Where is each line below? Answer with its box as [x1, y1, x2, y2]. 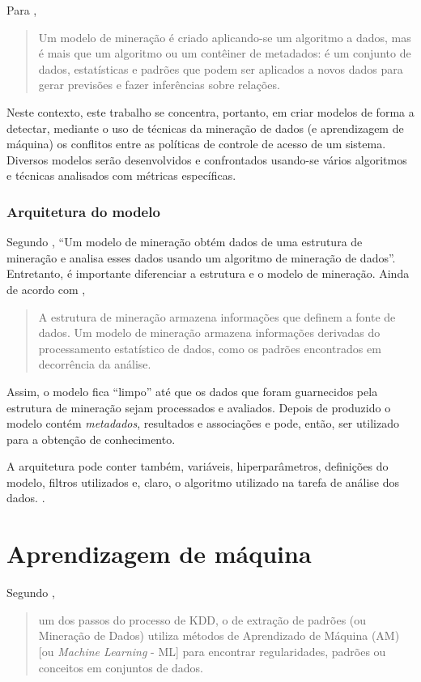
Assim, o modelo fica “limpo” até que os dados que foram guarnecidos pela [6, 382, 378, 399]
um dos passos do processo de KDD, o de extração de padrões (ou [38, 611, 367, 628]
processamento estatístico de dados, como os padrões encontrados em [38, 339, 381, 356]
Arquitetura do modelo [6, 201, 160, 221]
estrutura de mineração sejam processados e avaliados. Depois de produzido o [6, 399, 391, 416]
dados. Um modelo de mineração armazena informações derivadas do [38, 324, 381, 341]
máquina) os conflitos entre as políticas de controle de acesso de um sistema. [6, 135, 386, 152]
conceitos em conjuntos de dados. [38, 659, 204, 676]
